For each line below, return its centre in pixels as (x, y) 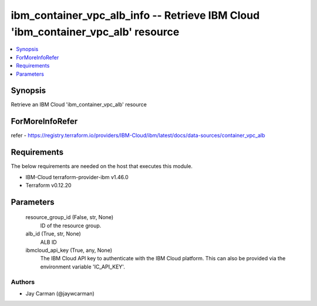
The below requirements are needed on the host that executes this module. (102, 166)
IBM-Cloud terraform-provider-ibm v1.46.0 (77, 177)
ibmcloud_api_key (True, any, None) (69, 250)
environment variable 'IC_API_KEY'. (83, 267)
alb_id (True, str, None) (53, 234)
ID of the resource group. (71, 226)
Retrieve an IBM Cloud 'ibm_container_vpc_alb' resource (79, 105)
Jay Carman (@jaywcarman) (60, 293)
